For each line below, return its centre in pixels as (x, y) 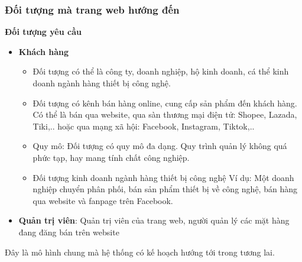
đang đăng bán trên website (69, 232)
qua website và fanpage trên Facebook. (103, 200)
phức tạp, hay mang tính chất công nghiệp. (111, 157)
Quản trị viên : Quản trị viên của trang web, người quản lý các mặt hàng (154, 220)
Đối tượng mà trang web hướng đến (92, 9)
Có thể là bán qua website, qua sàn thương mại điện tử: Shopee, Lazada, (165, 114)
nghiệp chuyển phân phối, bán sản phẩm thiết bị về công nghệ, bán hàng (165, 189)
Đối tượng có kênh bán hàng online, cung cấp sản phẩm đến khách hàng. (165, 103)
